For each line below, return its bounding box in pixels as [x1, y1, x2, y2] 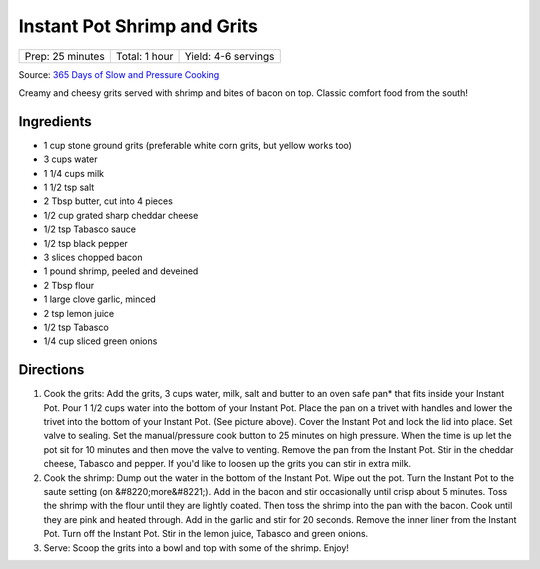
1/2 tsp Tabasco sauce [43, 223, 137, 235]
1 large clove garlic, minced [43, 293, 157, 305]
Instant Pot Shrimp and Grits [18, 15, 259, 37]
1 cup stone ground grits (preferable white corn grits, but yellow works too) [43, 139, 352, 151]
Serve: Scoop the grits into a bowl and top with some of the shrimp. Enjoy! [43, 541, 350, 554]
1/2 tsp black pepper [43, 237, 129, 249]
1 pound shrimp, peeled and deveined [43, 265, 199, 277]
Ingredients [18, 113, 92, 130]
